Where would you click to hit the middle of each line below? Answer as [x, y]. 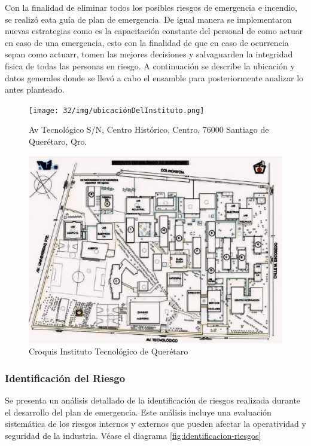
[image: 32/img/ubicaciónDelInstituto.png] [117, 110]
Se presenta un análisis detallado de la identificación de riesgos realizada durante [153, 400]
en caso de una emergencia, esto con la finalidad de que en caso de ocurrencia [147, 42]
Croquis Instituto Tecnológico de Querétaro [109, 351]
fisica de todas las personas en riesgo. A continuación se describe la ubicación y [150, 65]
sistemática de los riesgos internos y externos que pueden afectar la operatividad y [155, 424]
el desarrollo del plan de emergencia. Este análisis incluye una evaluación [138, 412]
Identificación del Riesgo [65, 378]
